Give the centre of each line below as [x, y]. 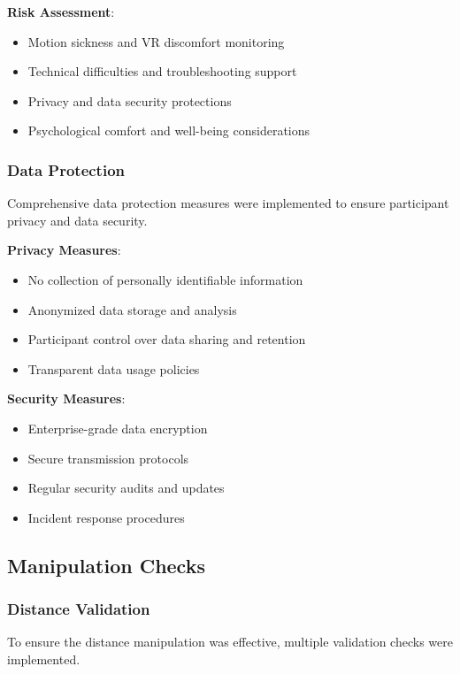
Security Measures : [66, 398]
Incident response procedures [106, 517]
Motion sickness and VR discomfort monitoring [156, 41]
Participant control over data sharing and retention [167, 339]
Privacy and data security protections [130, 100]
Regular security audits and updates [126, 488]
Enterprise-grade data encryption [118, 428]
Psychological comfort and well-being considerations [169, 130]
